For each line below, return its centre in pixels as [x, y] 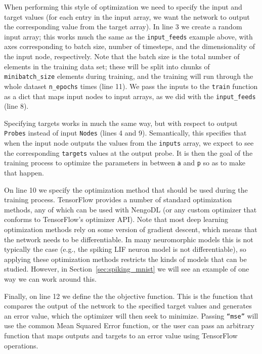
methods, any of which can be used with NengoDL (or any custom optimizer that [130, 209]
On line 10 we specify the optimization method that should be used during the [126, 189]
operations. [21, 345]
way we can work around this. [50, 278]
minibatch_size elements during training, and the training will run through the [129, 76]
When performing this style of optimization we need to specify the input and [123, 7]
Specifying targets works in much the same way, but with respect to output [121, 123]
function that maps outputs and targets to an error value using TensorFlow [121, 335]
